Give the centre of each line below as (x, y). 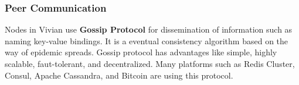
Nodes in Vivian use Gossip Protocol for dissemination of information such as (149, 29)
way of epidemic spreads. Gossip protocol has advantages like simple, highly (141, 52)
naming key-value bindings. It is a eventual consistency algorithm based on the (147, 40)
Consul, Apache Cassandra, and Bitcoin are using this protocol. (119, 75)
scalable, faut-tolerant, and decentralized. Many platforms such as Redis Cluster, (150, 63)
